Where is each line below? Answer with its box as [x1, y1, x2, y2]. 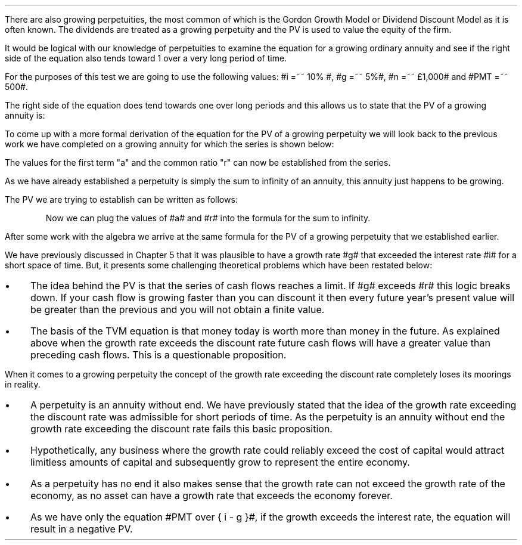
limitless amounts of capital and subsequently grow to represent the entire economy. [30, 456, 410, 468]
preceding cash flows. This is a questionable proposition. [30, 349, 287, 361]
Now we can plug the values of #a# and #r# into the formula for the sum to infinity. [45, 213, 371, 223]
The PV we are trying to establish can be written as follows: [5, 194, 238, 205]
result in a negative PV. [30, 523, 133, 535]
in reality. [5, 379, 41, 389]
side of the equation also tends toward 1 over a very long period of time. [5, 53, 287, 63]
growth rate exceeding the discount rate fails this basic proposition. [30, 423, 333, 435]
